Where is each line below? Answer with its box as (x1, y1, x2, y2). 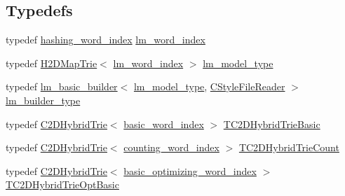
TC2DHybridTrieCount (238, 140, 339, 155)
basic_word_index (123, 116, 204, 131)
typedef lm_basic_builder (6, 79, 118, 94)
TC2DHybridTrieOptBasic (6, 177, 119, 192)
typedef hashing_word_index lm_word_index (6, 32, 205, 47)
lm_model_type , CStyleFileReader (133, 79, 285, 94)
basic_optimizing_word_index (123, 163, 257, 178)
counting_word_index (123, 140, 219, 155)
